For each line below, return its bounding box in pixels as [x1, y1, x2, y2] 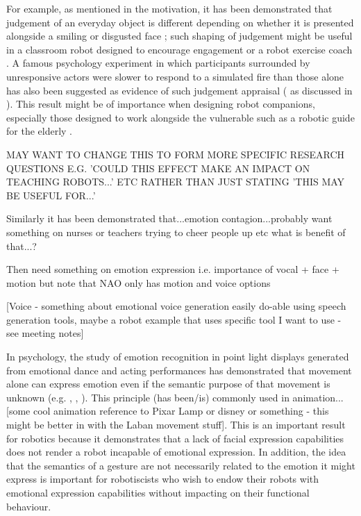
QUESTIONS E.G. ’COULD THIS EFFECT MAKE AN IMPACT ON [6, 160, 310, 175]
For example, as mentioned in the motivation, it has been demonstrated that [6, 1, 333, 15]
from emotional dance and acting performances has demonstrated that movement [6, 363, 352, 377]
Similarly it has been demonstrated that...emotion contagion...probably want [6, 211, 333, 226]
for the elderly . [6, 124, 72, 138]
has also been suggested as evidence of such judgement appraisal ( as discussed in [6, 83, 353, 97]
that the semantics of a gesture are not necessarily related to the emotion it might [6, 458, 355, 472]
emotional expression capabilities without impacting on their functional [6, 485, 310, 499]
